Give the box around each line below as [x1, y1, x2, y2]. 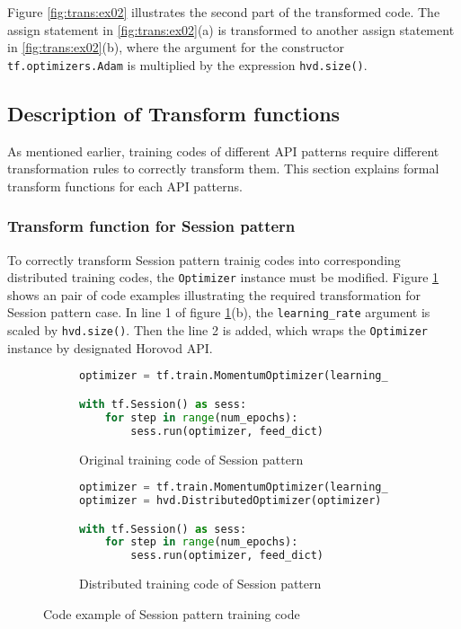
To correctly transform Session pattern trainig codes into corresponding [7, 250, 401, 269]
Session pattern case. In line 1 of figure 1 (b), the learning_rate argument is [7, 303, 430, 322]
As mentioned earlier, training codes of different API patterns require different [7, 141, 439, 160]
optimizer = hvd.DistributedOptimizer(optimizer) [79, 494, 382, 508]
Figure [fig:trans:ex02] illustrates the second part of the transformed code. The [7, 3, 440, 21]
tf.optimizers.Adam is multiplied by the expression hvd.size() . [7, 55, 368, 74]
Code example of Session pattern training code [43, 604, 300, 623]
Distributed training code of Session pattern [79, 574, 322, 593]
